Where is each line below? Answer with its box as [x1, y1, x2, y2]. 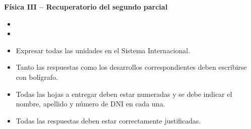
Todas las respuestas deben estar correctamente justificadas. [16, 115, 201, 125]
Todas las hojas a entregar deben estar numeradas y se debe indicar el [16, 88, 232, 99]
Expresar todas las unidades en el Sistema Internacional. [16, 45, 190, 55]
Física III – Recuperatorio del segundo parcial [4, 2, 168, 12]
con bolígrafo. [16, 71, 58, 82]
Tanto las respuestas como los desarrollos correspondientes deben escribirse [16, 62, 247, 72]
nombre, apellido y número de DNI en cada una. [16, 98, 165, 109]
